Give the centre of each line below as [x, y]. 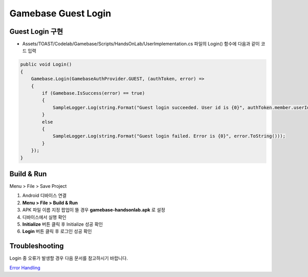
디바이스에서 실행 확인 [44, 217]
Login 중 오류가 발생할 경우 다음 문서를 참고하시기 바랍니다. [69, 258]
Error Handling [25, 268]
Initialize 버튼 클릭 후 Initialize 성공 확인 [63, 224]
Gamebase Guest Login [60, 13]
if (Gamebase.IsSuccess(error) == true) [93, 93]
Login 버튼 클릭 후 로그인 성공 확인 [57, 231]
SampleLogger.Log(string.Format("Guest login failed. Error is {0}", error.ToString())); [169, 136]
